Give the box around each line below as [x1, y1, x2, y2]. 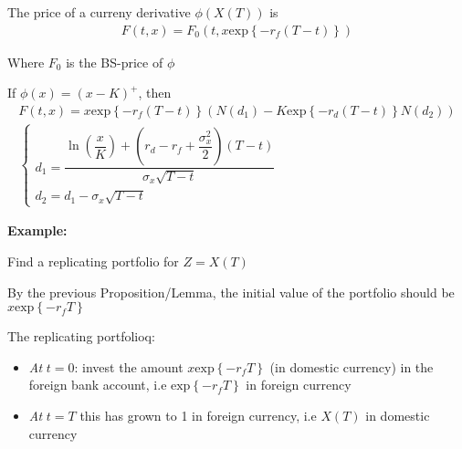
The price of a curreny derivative [7, 3, 191, 21]
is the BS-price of [66, 52, 163, 71]
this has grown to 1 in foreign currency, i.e [79, 405, 317, 424]
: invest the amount [74, 357, 184, 376]
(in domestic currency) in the [269, 357, 434, 376]
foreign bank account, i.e [28, 375, 167, 394]
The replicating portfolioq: [7, 327, 155, 346]
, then [138, 83, 172, 102]
